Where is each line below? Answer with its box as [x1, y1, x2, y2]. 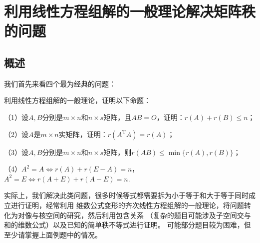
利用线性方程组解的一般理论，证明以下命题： [4, 95, 151, 105]
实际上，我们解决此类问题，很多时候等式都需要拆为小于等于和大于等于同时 [4, 190, 249, 200]
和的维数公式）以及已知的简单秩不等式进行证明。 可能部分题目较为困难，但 [4, 219, 251, 230]
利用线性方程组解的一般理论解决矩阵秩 [4, 1, 256, 21]
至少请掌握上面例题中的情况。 [4, 229, 102, 239]
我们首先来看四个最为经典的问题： [4, 78, 116, 88]
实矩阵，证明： [58, 128, 108, 139]
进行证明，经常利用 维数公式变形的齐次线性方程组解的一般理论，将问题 [10, 199, 244, 210]
